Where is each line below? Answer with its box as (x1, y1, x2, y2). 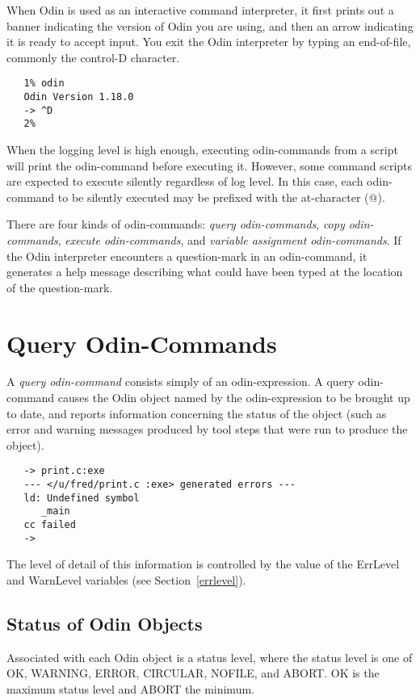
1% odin (23, 78, 65, 90)
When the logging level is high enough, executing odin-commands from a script (6, 141, 398, 157)
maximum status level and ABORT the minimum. (6, 680, 254, 697)
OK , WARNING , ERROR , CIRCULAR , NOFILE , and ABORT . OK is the (6, 664, 380, 681)
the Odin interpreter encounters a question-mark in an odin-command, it (6, 247, 367, 264)
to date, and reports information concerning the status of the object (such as (6, 404, 387, 421)
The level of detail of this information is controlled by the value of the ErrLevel (6, 555, 400, 572)
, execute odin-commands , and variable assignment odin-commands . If (57, 231, 401, 248)
